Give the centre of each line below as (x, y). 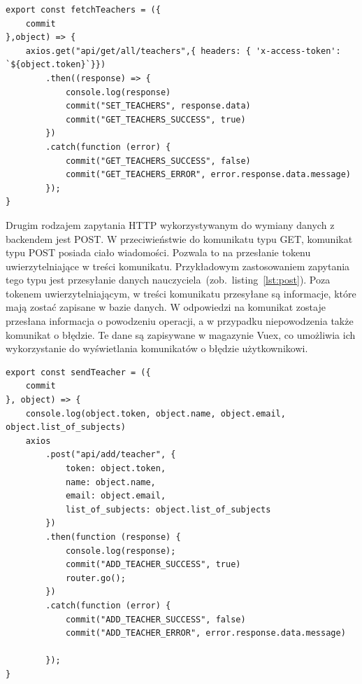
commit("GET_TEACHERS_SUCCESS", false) (158, 161)
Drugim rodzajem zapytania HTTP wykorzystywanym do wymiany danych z (170, 224)
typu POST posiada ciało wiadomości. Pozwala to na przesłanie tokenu (158, 252)
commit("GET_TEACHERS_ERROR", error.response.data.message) (208, 175)
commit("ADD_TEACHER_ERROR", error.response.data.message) (205, 633)
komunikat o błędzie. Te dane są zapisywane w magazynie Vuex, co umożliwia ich (181, 334)
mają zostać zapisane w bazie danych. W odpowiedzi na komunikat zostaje (166, 307)
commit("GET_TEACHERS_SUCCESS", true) (155, 119)
